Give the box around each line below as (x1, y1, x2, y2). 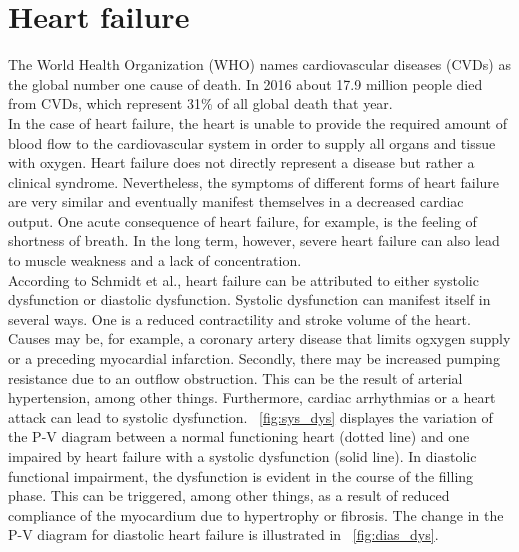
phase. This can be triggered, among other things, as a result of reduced (8, 485, 450, 506)
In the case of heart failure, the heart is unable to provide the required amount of (8, 112, 507, 133)
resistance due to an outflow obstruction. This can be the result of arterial (8, 367, 463, 388)
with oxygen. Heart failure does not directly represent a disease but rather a (8, 152, 475, 173)
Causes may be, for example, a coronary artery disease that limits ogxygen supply (8, 328, 511, 349)
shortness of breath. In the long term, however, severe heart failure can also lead (8, 230, 500, 251)
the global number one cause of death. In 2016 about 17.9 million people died (8, 73, 483, 94)
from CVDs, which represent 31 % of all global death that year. (8, 93, 393, 114)
